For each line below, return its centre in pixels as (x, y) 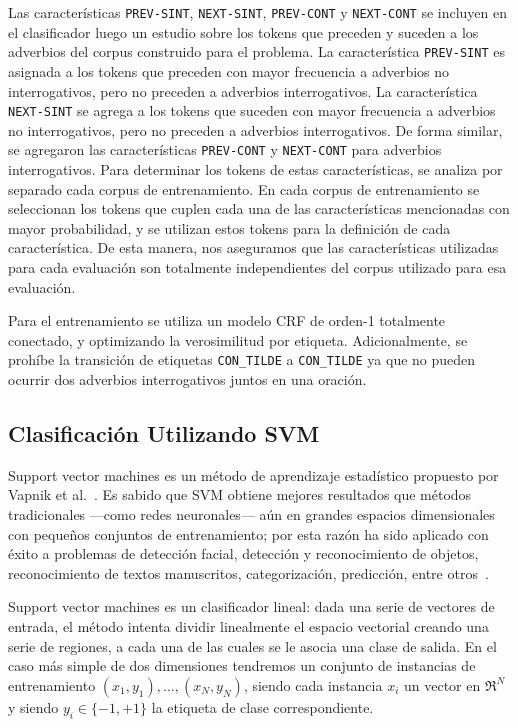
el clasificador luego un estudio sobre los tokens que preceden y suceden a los (243, 31)
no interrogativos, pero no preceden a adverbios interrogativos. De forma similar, (255, 129)
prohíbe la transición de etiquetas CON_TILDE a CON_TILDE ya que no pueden (242, 359)
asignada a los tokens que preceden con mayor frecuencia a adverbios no (229, 70)
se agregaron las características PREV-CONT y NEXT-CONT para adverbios (225, 149)
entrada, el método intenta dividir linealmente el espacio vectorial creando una (248, 625)
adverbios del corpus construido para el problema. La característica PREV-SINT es (256, 51)
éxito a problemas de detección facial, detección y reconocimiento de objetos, (243, 553)
